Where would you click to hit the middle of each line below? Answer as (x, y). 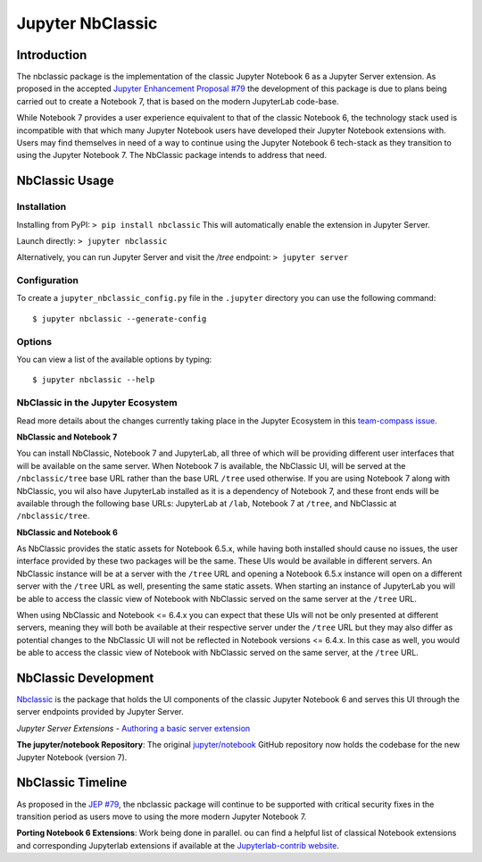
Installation (42, 207)
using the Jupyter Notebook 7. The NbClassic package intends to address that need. (172, 155)
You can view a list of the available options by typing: (114, 360)
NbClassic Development (85, 678)
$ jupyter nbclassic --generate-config (120, 318)
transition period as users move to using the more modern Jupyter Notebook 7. (162, 816)
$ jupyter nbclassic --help (94, 380)
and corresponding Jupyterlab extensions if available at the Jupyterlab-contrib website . (178, 845)
